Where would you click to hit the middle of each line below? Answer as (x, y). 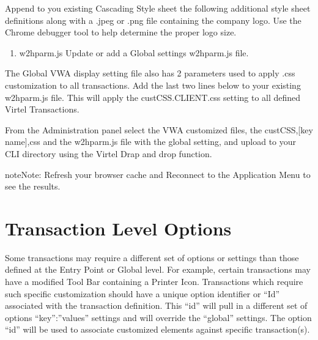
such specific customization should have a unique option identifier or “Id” (142, 293)
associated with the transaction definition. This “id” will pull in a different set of (156, 305)
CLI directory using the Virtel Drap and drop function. (109, 153)
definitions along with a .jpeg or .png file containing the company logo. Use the (153, 20)
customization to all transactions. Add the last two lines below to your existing (153, 85)
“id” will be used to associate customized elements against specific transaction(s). (157, 329)
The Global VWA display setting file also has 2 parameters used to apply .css (150, 73)
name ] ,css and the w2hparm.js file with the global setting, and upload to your (151, 142)
